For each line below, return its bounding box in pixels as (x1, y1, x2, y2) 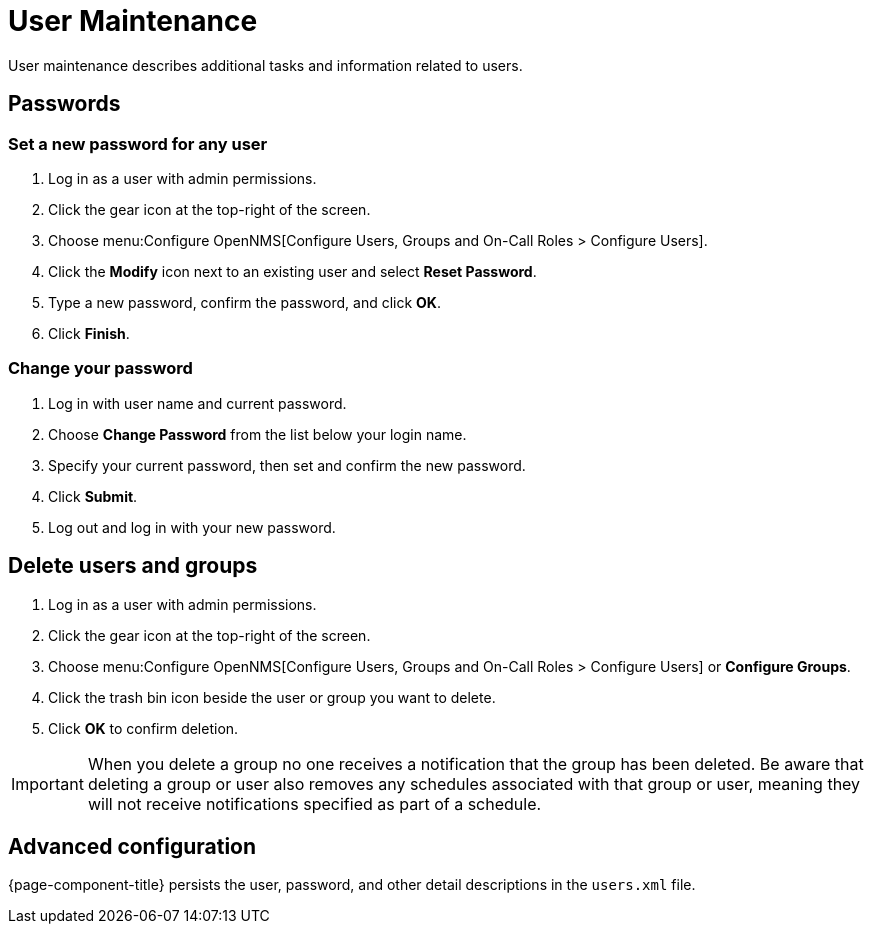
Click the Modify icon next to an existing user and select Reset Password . (48, 262, 537, 280)
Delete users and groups (8, 553, 258, 579)
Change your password (8, 358, 193, 379)
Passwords (8, 91, 121, 117)
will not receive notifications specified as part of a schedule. (87, 793, 542, 814)
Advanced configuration (8, 833, 257, 859)
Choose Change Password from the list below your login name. (48, 425, 467, 443)
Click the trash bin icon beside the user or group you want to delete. (48, 688, 496, 706)
